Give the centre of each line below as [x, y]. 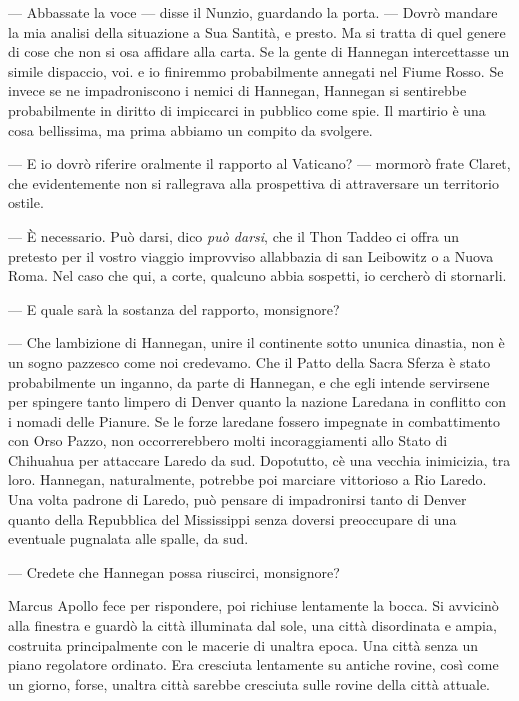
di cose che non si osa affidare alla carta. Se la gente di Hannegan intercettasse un [259, 51]
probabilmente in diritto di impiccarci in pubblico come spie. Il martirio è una [247, 109]
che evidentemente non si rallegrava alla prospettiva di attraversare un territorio [253, 182]
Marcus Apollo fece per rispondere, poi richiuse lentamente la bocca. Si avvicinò [253, 605]
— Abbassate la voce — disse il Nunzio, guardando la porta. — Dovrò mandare [253, 12]
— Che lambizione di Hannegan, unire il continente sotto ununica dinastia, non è [256, 342]
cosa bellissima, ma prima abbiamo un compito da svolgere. [190, 129]
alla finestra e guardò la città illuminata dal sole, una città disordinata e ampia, [252, 625]
